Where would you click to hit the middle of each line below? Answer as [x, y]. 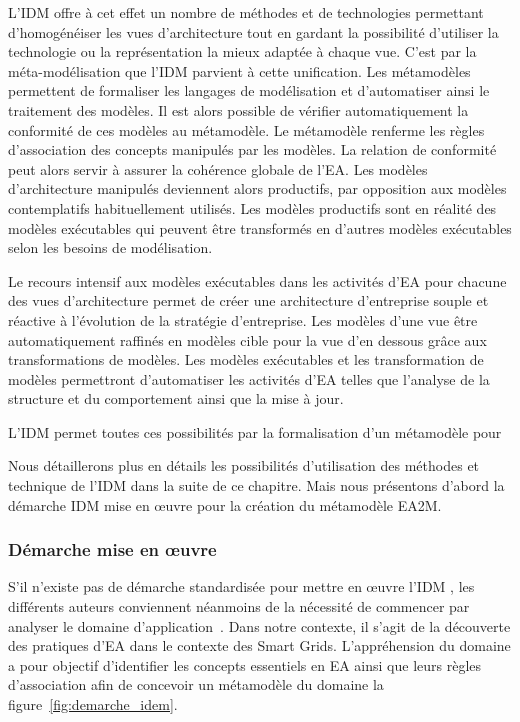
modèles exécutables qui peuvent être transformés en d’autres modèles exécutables [260, 227]
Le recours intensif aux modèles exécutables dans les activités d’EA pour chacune [257, 280]
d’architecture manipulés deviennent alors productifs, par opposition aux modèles [257, 188]
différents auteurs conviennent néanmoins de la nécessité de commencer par [239, 606]
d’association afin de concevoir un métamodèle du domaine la [196, 684]
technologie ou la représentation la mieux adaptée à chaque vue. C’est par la [242, 51]
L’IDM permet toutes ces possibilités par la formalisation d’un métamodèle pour [255, 431]
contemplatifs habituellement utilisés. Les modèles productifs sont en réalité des [252, 207]
